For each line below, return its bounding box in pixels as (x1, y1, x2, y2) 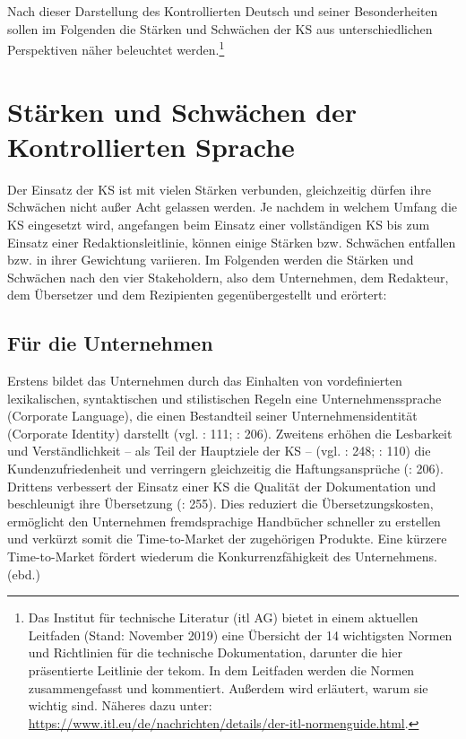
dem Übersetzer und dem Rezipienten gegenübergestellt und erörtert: (7, 285, 387, 304)
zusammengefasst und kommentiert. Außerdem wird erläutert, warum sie (28, 678, 428, 697)
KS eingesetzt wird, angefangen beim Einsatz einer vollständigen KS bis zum (7, 214, 430, 233)
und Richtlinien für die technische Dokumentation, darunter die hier (28, 643, 402, 662)
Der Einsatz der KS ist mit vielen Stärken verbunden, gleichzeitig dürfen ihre (7, 179, 431, 198)
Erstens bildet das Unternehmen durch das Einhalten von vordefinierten (7, 371, 402, 390)
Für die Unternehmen (7, 329, 213, 357)
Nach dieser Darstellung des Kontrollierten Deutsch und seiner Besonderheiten (7, 2, 438, 20)
